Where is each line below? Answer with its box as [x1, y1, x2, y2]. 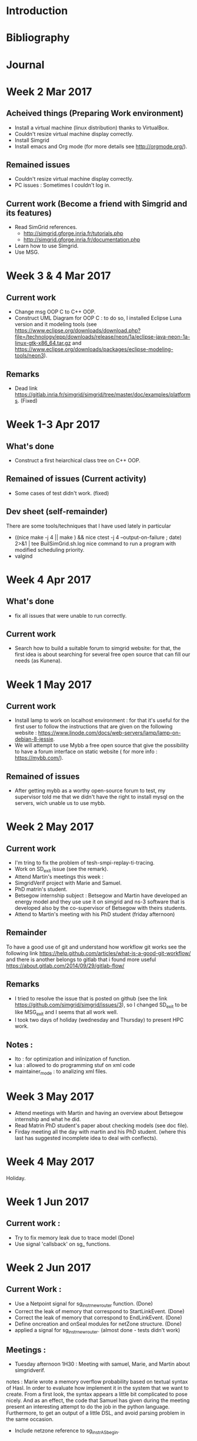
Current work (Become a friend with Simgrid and [6, 198, 188, 208]
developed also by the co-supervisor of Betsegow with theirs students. [14, 905, 187, 912]
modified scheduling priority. [14, 546, 85, 553]
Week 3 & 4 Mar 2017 [6, 269, 111, 283]
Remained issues [6, 160, 71, 170]
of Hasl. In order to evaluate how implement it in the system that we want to [6, 1384, 189, 1392]
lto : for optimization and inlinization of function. [14, 1055, 131, 1062]
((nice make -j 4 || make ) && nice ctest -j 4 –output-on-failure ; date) [14, 534, 182, 541]
